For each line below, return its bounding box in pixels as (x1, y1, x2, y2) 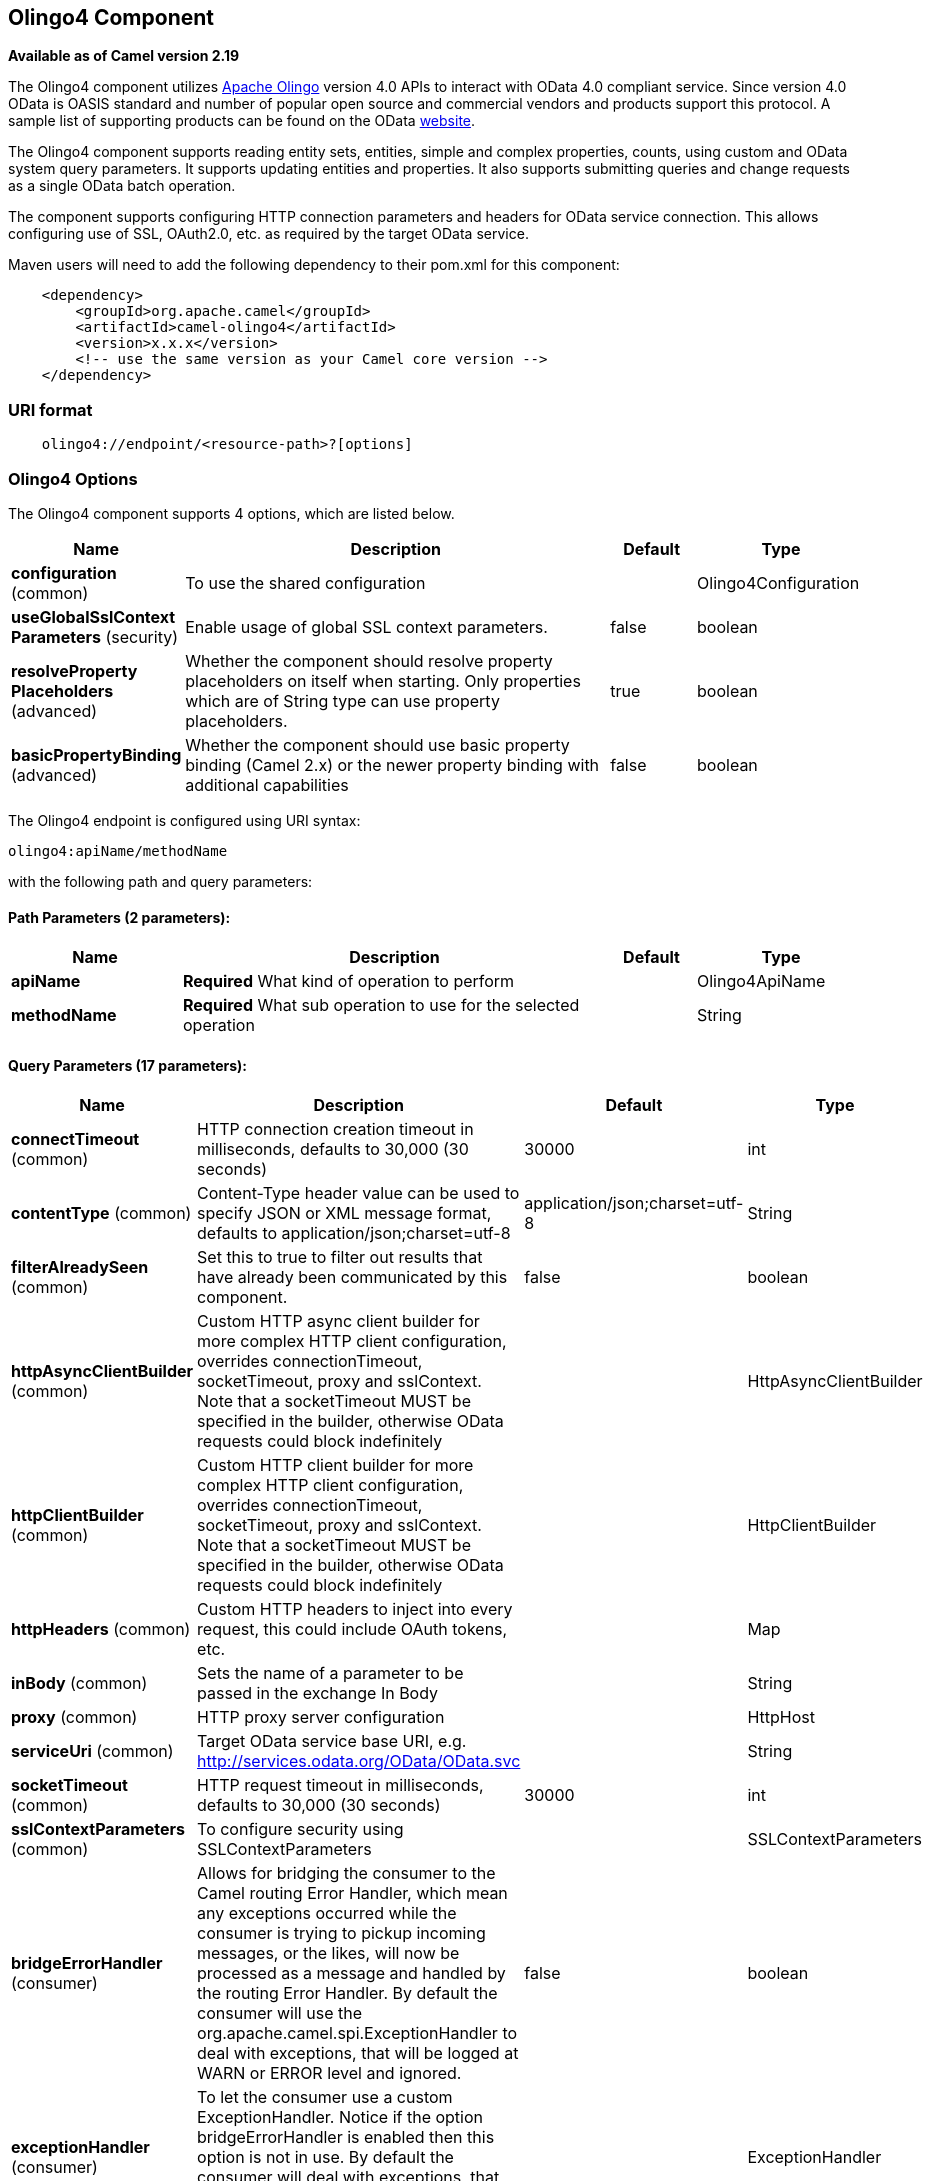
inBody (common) (11, 1673, 148, 1694)
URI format (8, 399, 93, 420)
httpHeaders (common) (11, 1619, 191, 1640)
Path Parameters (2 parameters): (8, 908, 231, 926)
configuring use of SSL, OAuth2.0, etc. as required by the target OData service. (8, 225, 529, 243)
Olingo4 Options (8, 468, 138, 489)
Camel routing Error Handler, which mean (197, 1883, 508, 1904)
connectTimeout (11, 1129, 140, 1150)
